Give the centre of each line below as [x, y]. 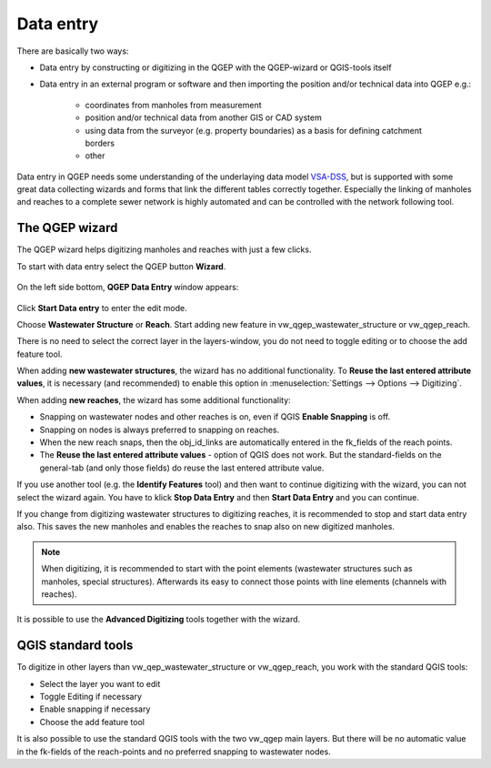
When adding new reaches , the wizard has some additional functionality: [154, 399]
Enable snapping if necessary [95, 709]
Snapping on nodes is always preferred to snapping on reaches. [160, 429]
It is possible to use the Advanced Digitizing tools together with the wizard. [159, 620]
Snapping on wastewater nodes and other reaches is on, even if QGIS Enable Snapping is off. [215, 417]
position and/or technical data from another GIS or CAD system [203, 117]
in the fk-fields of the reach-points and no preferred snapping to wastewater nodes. [174, 752]
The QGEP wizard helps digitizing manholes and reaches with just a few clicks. [164, 249]
